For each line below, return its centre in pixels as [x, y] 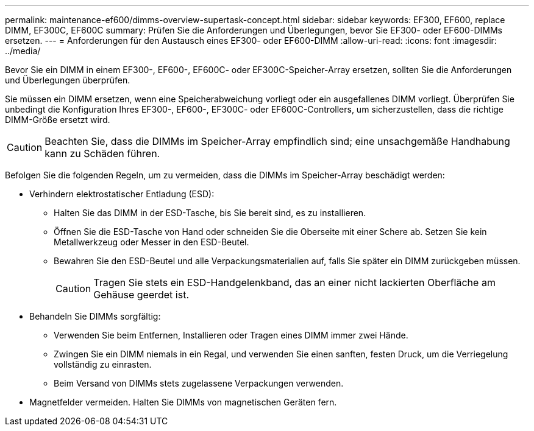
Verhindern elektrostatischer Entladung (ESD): [122, 194]
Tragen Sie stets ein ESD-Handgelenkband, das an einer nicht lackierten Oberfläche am [294, 282]
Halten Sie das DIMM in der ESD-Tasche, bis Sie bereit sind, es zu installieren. [210, 213]
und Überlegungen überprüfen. [68, 80]
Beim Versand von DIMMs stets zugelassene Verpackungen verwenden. [199, 383]
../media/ [23, 51]
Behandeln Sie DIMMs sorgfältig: [95, 316]
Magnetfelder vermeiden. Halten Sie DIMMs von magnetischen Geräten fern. [183, 402]
